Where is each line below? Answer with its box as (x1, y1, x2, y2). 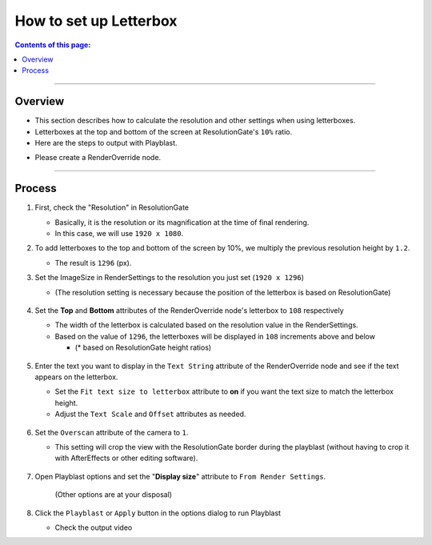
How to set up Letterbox (14, 12, 178, 30)
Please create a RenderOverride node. (34, 153, 162, 162)
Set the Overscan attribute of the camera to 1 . (34, 427, 189, 437)
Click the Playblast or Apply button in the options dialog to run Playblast (34, 508, 282, 518)
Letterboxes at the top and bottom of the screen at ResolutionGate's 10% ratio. (34, 126, 292, 136)
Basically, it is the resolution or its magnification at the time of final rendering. (54, 217, 310, 227)
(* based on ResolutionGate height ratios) (74, 343, 212, 352)
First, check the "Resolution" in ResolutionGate (34, 202, 190, 212)
